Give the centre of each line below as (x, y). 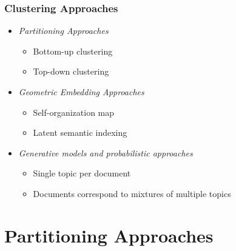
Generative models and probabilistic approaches (106, 152)
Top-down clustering (71, 71)
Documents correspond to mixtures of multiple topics (132, 193)
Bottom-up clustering (73, 51)
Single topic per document (82, 173)
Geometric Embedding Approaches (81, 92)
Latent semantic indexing (80, 132)
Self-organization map (74, 112)
